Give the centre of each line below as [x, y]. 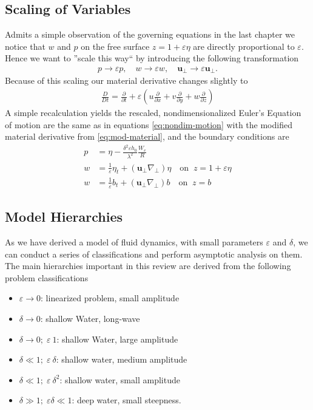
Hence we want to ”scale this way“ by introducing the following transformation [152, 58]
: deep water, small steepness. [126, 400]
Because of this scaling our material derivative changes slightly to [126, 80]
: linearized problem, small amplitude [110, 298]
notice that [25, 46]
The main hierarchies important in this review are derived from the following [148, 266]
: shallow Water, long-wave [90, 318]
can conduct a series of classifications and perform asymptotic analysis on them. [154, 254]
